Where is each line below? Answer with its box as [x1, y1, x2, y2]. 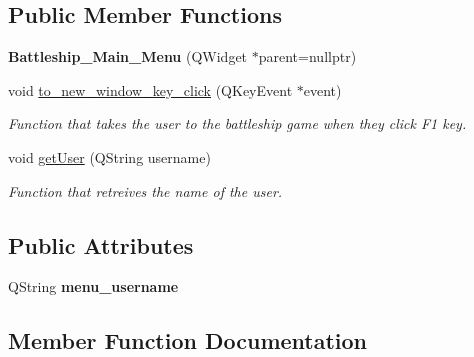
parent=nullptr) [258, 46, 357, 67]
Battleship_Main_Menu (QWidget [8, 46, 248, 67]
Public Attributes [8, 229, 194, 260]
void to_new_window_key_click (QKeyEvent [8, 79, 293, 100]
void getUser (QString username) [8, 146, 211, 167]
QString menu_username [8, 276, 179, 297]
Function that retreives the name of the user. [8, 180, 283, 201]
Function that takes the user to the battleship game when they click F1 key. [8, 113, 467, 134]
